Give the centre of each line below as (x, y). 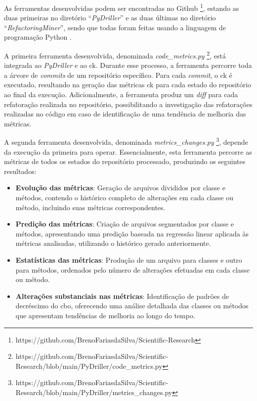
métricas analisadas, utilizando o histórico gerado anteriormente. (113, 243)
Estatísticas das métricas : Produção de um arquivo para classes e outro (129, 260)
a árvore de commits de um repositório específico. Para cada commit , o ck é (118, 75)
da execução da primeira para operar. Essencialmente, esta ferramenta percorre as (128, 151)
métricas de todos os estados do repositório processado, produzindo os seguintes (125, 161)
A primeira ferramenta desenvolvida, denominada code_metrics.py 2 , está (115, 55)
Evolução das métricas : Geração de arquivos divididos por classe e (120, 188)
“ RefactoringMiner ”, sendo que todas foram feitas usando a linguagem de (115, 27)
